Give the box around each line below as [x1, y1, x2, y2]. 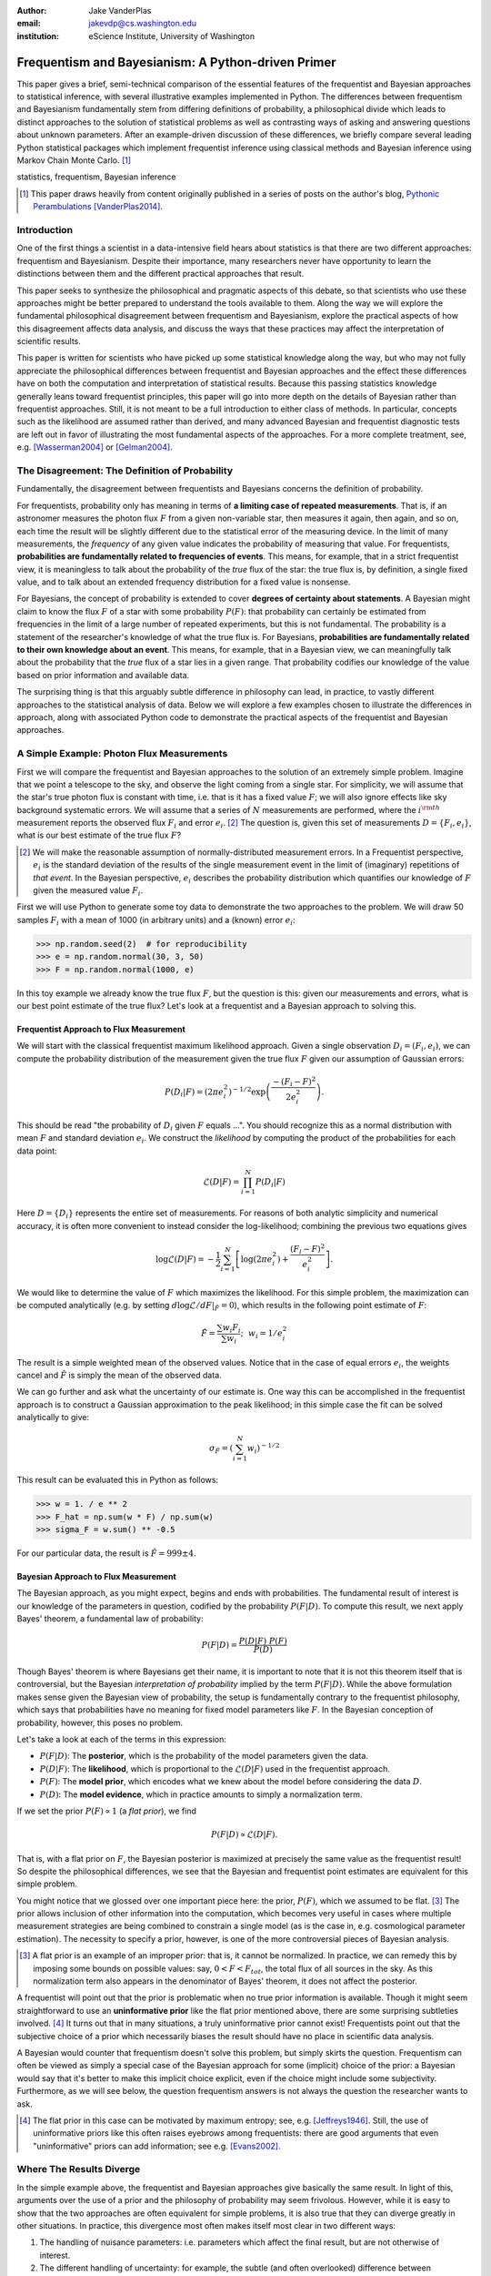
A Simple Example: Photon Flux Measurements [16, 747, 228, 760]
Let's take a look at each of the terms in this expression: [16, 1733, 226, 1744]
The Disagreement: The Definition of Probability [16, 464, 234, 477]
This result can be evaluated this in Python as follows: [16, 1475, 218, 1486]
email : [16, 18, 41, 29]
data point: [16, 1145, 58, 1156]
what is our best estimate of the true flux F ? [16, 829, 182, 841]
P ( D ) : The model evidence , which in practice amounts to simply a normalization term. [39, 1789, 363, 1800]
